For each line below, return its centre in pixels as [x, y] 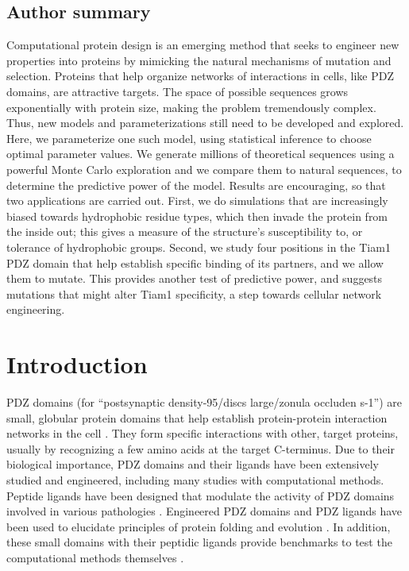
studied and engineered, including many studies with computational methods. [195, 479]
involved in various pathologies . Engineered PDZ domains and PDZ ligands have [204, 511]
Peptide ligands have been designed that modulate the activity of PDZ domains [201, 495]
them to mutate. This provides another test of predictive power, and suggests [195, 278]
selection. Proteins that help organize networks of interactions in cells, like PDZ [200, 76]
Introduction [77, 364]
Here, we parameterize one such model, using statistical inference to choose [189, 138]
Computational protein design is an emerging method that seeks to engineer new [203, 45]
